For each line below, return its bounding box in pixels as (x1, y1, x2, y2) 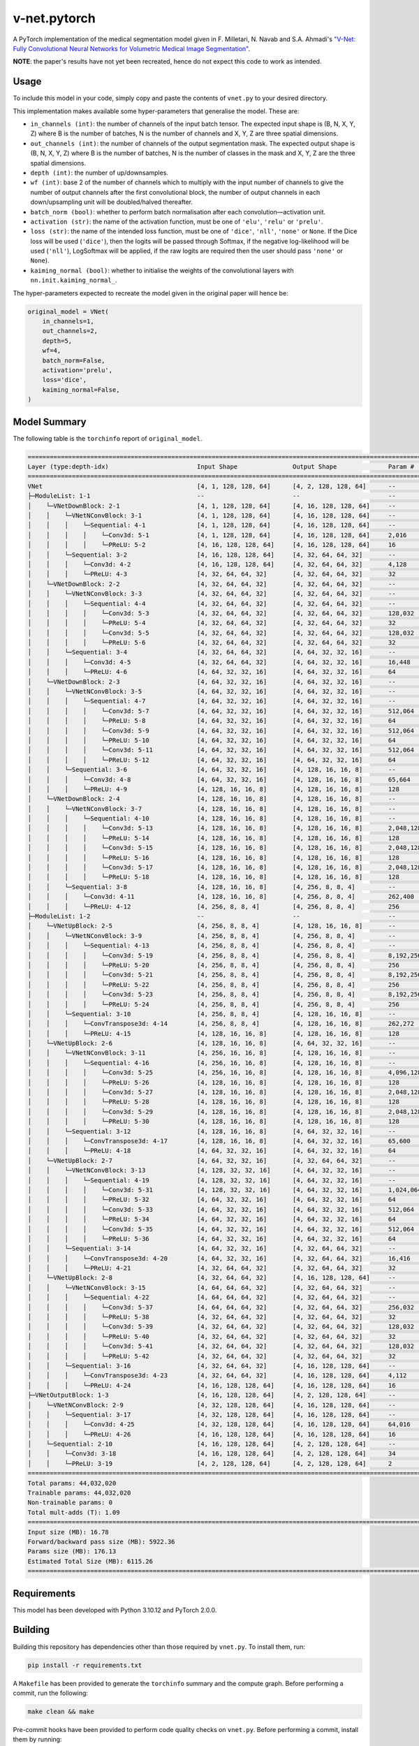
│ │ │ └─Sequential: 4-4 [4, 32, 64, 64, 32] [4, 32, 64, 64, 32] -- (27, 599, 396, 608)
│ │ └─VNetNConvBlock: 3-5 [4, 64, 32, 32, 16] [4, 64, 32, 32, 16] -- (27, 688, 396, 696)
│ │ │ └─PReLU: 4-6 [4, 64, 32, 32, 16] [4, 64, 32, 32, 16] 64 (27, 668, 396, 676)
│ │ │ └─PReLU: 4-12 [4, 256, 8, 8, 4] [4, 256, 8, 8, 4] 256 (27, 902, 399, 911)
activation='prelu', (42, 366, 113, 374)
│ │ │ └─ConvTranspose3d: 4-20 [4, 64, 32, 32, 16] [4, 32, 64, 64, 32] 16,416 (27, 1254, 411, 1262)
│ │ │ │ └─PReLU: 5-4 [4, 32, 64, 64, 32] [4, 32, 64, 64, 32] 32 (27, 619, 396, 627)
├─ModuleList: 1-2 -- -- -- (27, 912, 396, 920)
